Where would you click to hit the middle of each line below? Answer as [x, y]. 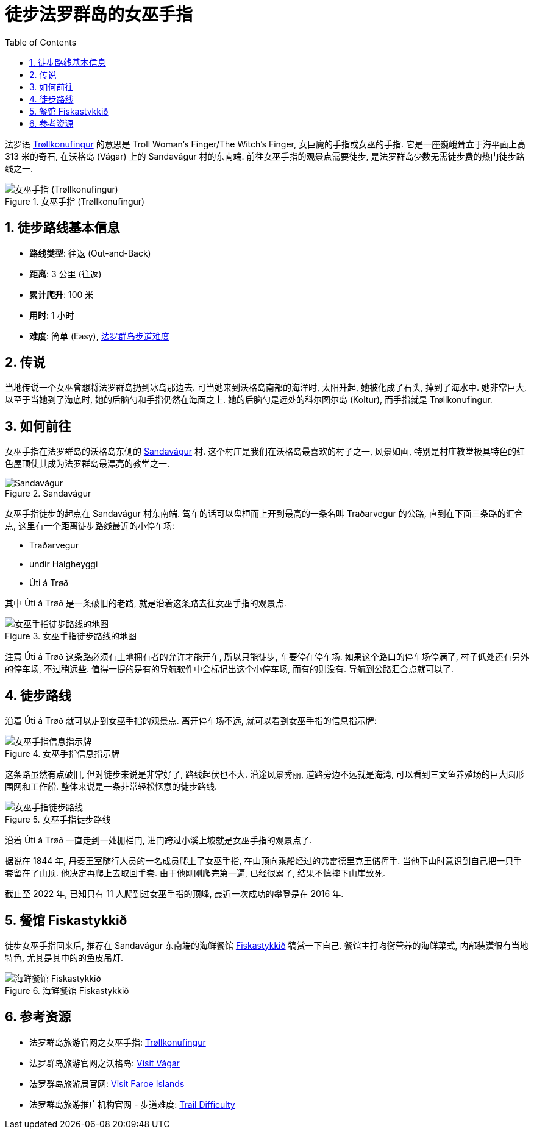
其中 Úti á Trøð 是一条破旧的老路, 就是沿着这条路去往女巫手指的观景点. [146, 603]
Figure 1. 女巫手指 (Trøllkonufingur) [75, 201]
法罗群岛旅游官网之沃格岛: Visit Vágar [105, 1063]
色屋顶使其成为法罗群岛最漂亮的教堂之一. [87, 464]
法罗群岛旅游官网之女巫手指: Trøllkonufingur [118, 1042]
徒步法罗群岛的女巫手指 [99, 15]
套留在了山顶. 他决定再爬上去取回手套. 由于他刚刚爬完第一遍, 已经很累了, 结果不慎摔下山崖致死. [195, 873]
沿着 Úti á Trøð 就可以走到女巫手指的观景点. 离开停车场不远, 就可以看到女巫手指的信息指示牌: [191, 721]
